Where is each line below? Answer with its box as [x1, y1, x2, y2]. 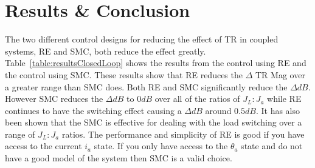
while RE [267, 92, 302, 105]
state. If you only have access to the [94, 139, 228, 152]
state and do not [241, 139, 303, 152]
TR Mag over [255, 68, 305, 81]
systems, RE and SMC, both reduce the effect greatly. [5, 44, 206, 57]
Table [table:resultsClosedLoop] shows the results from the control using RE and [5, 56, 306, 69]
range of [5, 127, 35, 140]
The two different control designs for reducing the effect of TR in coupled [5, 33, 279, 45]
